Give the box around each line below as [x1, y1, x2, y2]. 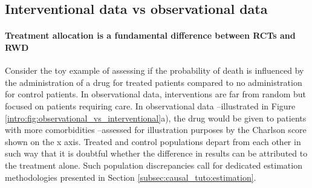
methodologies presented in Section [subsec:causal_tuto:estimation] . [5, 170, 256, 183]
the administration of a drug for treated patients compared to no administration [5, 76, 302, 88]
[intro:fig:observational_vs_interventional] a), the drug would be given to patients [5, 111, 307, 124]
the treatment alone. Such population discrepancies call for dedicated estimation [5, 158, 302, 171]
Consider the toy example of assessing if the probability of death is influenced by [5, 64, 304, 77]
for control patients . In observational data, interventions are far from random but [5, 88, 306, 100]
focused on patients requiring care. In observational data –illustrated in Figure [5, 99, 296, 112]
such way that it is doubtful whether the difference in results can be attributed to [5, 147, 308, 160]
